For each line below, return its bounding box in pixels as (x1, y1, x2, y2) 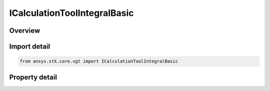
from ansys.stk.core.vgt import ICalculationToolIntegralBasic (19, 59, 178, 64)
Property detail (9, 73, 57, 82)
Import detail (9, 42, 50, 51)
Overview (9, 26, 40, 35)
